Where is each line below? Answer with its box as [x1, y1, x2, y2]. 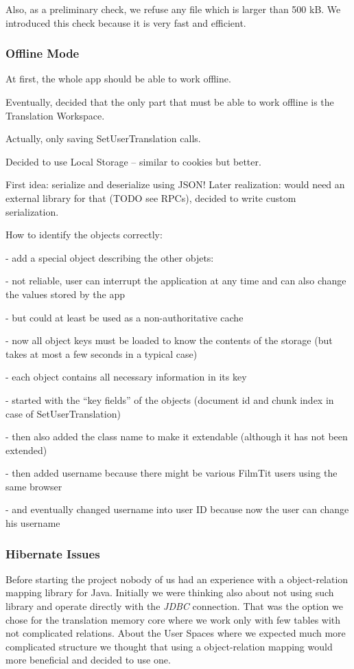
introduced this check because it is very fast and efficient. [5, 15, 246, 30]
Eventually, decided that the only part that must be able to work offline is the [5, 95, 334, 109]
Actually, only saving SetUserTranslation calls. [5, 131, 201, 146]
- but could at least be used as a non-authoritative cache [5, 310, 244, 324]
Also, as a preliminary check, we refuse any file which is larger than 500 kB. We [5, 2, 341, 16]
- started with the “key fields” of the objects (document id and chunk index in [5, 392, 334, 407]
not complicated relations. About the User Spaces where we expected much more [5, 626, 346, 640]
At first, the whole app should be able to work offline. [5, 71, 231, 86]
